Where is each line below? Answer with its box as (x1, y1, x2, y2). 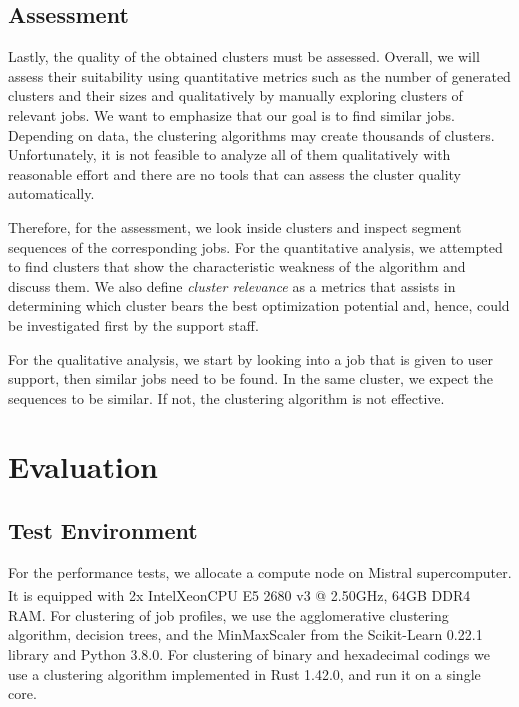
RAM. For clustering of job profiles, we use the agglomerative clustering (8, 604, 449, 625)
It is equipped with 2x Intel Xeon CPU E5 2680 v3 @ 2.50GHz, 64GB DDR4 (8, 585, 471, 606)
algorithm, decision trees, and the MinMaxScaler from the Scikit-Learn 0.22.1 (8, 624, 483, 645)
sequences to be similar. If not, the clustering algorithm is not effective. (8, 387, 445, 408)
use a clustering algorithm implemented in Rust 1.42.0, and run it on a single (8, 663, 481, 684)
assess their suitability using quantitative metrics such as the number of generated (8, 65, 511, 86)
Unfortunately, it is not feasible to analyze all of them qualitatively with (8, 144, 451, 165)
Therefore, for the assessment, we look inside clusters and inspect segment (8, 216, 462, 237)
